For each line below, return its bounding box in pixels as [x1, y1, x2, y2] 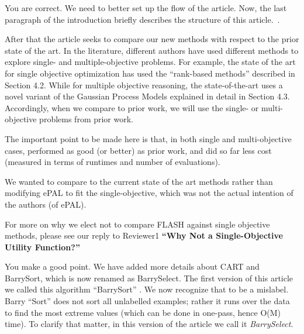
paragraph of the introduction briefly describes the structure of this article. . [5, 13, 280, 25]
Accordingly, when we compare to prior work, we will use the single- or [5, 101, 259, 113]
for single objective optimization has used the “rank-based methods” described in [5, 67, 295, 79]
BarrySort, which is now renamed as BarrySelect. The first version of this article [5, 271, 293, 284]
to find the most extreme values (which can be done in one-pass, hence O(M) [5, 306, 281, 318]
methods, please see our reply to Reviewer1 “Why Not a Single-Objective [5, 229, 283, 242]
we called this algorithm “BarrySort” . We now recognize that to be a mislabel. [5, 283, 289, 295]
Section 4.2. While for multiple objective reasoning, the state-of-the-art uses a [5, 78, 283, 91]
